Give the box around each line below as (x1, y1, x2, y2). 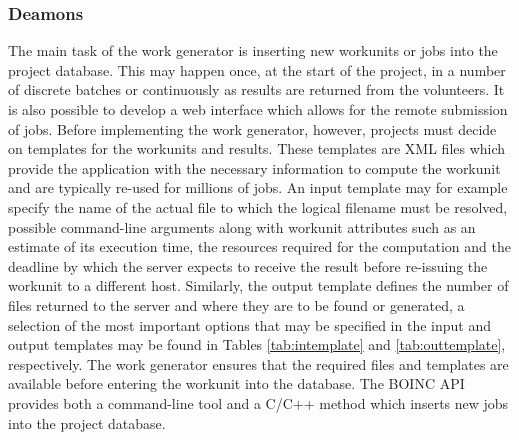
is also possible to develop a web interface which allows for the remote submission (8, 99, 508, 119)
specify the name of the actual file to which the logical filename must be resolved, (8, 196, 508, 217)
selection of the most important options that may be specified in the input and (8, 314, 491, 335)
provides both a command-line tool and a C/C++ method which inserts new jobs (8, 392, 509, 413)
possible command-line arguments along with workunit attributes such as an (8, 216, 476, 237)
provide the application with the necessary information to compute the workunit (8, 157, 501, 178)
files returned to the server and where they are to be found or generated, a (8, 294, 465, 315)
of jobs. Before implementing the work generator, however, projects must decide (8, 118, 497, 139)
